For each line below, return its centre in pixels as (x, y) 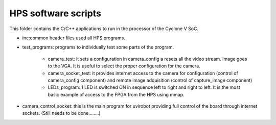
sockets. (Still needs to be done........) (61, 113)
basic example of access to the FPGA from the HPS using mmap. (116, 94)
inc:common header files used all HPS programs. (74, 38)
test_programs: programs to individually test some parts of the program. (98, 47)
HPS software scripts (55, 13)
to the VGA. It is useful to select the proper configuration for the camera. (124, 66)
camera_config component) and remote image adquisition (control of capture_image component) (150, 80)
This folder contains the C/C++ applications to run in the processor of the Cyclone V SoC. (104, 29)
